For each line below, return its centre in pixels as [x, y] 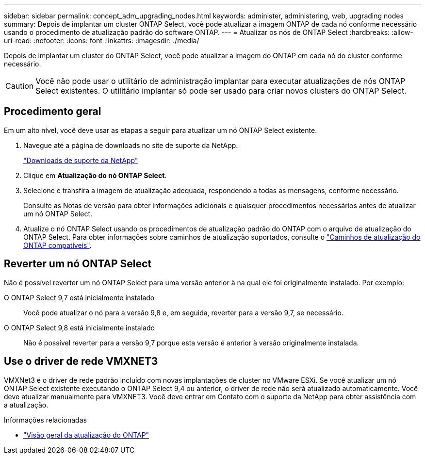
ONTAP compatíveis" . [57, 245]
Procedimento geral [53, 112]
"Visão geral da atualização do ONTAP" [86, 435]
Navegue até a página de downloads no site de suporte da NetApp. [131, 145]
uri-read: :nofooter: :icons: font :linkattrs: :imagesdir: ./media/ [102, 41]
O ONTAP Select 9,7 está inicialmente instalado [79, 297]
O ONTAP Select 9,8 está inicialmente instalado [79, 327]
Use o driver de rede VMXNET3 [81, 361]
